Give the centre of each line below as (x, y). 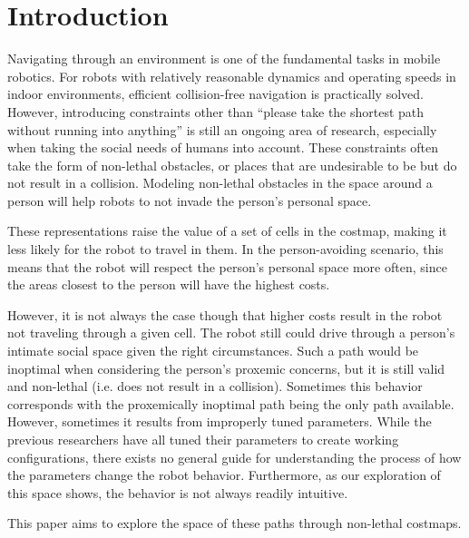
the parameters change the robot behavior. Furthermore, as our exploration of (224, 475)
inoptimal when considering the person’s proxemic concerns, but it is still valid (226, 368)
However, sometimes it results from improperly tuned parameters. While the (220, 421)
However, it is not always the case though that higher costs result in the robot (225, 314)
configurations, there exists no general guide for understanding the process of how (234, 457)
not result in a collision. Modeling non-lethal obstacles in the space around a (220, 183)
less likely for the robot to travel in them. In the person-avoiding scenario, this (225, 249)
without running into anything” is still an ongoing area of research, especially (222, 129)
